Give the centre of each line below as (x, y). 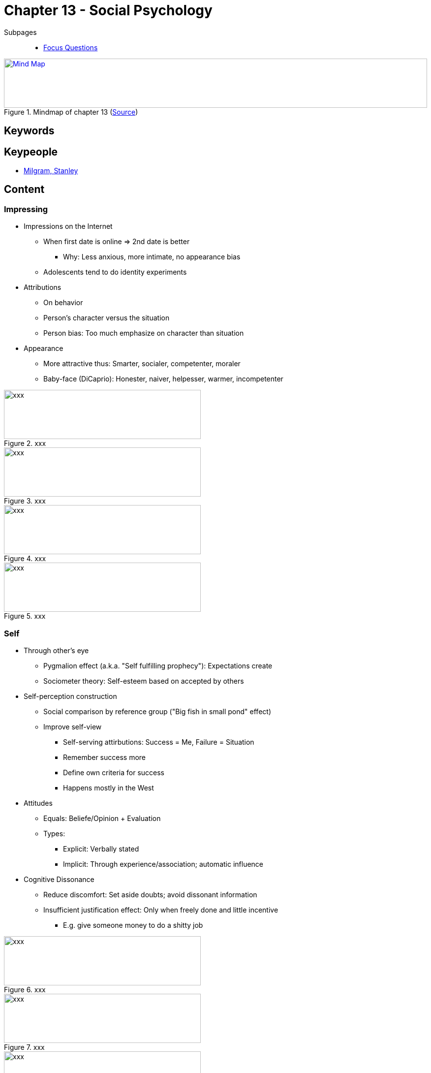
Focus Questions (71, 47)
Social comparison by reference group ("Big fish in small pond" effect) (157, 711)
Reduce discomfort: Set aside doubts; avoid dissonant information (150, 894)
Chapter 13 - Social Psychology (108, 10)
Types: (54, 833)
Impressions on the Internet (68, 226)
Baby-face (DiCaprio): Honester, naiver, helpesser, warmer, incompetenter (163, 379)
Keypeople (31, 152)
